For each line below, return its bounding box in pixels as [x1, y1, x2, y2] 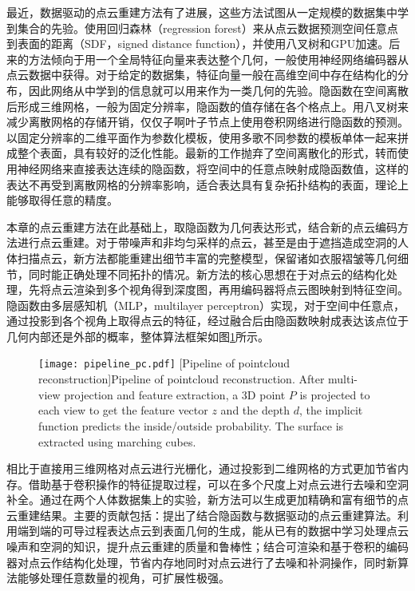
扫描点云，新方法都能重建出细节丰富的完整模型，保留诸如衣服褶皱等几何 [17, 249, 397, 266]
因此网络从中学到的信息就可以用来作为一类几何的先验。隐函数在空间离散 [28, 81, 409, 98]
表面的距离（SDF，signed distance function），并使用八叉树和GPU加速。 [17, 35, 389, 52]
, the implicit [298, 402, 363, 418]
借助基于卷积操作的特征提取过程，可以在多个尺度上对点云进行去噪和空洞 [28, 475, 409, 492]
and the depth [220, 402, 290, 418]
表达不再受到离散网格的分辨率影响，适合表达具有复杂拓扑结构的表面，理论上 [6, 176, 409, 192]
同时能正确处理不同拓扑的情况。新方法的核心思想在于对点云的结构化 [28, 265, 386, 282]
